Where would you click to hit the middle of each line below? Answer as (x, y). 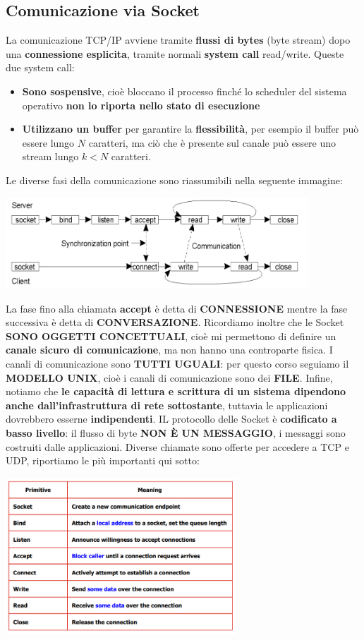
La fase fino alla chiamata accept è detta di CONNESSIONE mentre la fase (177, 308)
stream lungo (50, 156)
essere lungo (48, 142)
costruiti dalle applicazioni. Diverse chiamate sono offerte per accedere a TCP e (177, 446)
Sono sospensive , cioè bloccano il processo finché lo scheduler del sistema (184, 91)
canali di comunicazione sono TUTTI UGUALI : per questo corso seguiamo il (177, 363)
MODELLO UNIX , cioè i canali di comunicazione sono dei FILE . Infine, (169, 377)
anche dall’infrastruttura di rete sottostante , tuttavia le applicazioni (167, 405)
